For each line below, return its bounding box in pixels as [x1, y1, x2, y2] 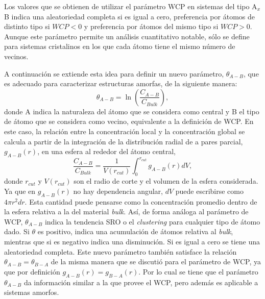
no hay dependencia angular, [73, 185, 163, 196]
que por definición [4, 266, 60, 277]
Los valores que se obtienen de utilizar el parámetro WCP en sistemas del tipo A [4, 1, 257, 11]
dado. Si [4, 226, 30, 237]
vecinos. [4, 51, 29, 61]
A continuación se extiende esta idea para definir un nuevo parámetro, [4, 68, 224, 79]
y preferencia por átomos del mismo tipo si [84, 21, 219, 32]
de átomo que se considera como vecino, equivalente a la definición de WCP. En [4, 116, 254, 127]
